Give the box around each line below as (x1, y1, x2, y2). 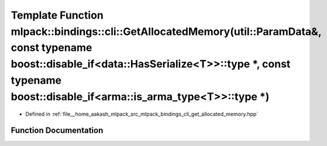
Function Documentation (11, 126, 104, 136)
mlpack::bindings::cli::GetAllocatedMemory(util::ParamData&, (11, 25, 322, 38)
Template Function (11, 9, 104, 22)
